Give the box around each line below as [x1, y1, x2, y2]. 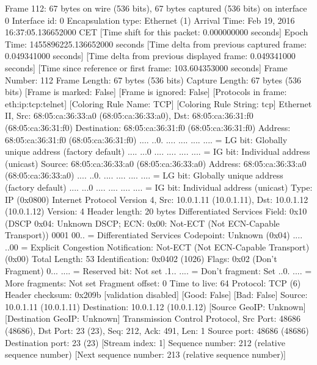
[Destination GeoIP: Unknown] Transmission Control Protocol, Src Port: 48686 [5, 312, 301, 325]
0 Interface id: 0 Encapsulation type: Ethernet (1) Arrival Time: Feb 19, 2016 [5, 13, 295, 26]
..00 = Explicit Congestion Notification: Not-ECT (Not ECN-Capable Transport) [5, 240, 310, 253]
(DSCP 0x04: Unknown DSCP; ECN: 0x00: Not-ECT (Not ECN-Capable [5, 216, 280, 229]
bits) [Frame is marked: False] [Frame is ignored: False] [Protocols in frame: [5, 85, 287, 98]
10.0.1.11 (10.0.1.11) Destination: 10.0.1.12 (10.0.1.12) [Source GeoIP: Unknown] [5, 300, 306, 313]
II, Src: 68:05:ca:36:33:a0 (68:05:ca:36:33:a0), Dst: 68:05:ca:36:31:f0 [5, 109, 253, 122]
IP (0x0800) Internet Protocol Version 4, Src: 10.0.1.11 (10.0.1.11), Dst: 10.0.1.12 [5, 193, 308, 205]
